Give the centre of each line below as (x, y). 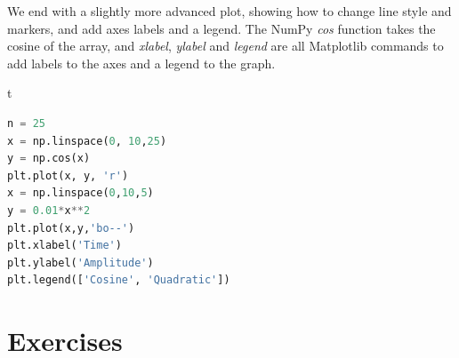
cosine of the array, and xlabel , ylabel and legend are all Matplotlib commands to (225, 46)
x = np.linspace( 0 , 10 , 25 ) (87, 141)
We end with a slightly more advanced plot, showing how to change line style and (229, 11)
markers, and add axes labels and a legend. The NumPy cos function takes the (221, 28)
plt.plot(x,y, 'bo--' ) (71, 228)
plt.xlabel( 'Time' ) (64, 246)
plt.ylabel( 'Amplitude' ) (81, 263)
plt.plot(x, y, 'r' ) (68, 175)
